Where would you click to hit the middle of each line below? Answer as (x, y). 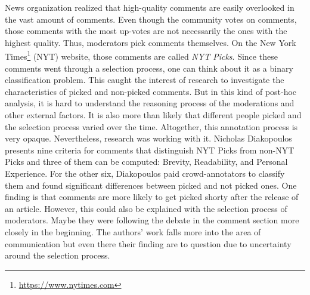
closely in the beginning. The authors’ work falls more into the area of (133, 231)
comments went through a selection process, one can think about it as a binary (149, 68)
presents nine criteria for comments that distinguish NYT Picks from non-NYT (150, 150)
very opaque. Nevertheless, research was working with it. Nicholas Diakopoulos (148, 138)
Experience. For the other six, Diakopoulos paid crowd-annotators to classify (145, 173)
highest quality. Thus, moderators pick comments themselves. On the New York (151, 42)
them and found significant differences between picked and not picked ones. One (151, 185)
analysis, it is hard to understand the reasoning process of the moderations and (150, 103)
